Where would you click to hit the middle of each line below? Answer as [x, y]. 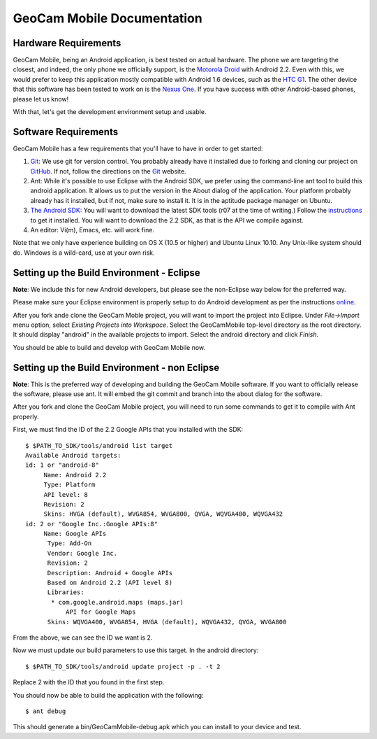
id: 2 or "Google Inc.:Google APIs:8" [92, 524]
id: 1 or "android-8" [62, 465]
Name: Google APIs [75, 534]
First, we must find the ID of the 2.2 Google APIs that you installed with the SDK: [128, 430]
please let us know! [41, 99]
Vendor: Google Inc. [82, 553]
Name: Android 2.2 [75, 475]
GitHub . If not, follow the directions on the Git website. [108, 171]
